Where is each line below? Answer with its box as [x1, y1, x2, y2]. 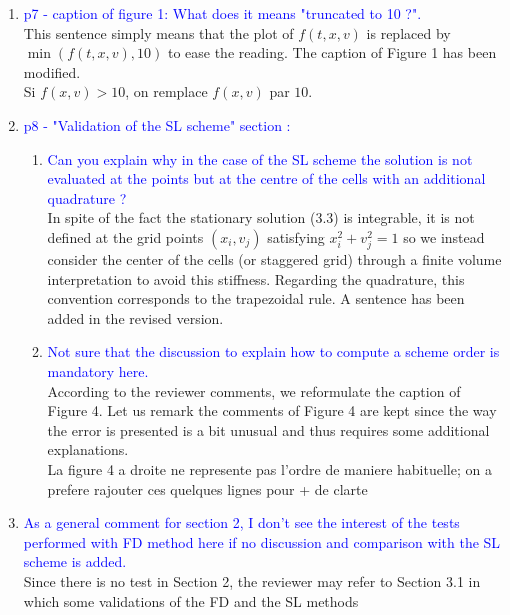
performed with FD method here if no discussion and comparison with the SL [23, 531, 501, 552]
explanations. [47, 439, 129, 460]
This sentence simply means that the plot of [23, 22, 294, 43]
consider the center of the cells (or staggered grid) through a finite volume [47, 249, 502, 270]
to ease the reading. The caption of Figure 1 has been [167, 42, 497, 63]
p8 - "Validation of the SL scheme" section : [23, 114, 291, 135]
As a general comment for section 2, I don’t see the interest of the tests [23, 512, 460, 533]
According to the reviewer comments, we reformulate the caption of [47, 380, 461, 401]
